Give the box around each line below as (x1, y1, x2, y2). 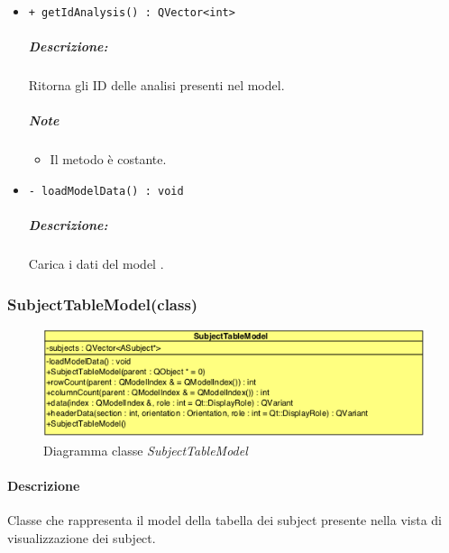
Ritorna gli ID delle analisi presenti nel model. (28, 76, 285, 95)
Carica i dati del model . (28, 254, 164, 273)
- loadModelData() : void (28, 184, 184, 198)
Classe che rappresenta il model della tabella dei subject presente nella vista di (7, 510, 442, 529)
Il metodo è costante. (50, 150, 167, 169)
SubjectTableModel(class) (7, 292, 198, 315)
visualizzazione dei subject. (7, 528, 156, 547)
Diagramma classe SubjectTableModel (43, 440, 248, 459)
